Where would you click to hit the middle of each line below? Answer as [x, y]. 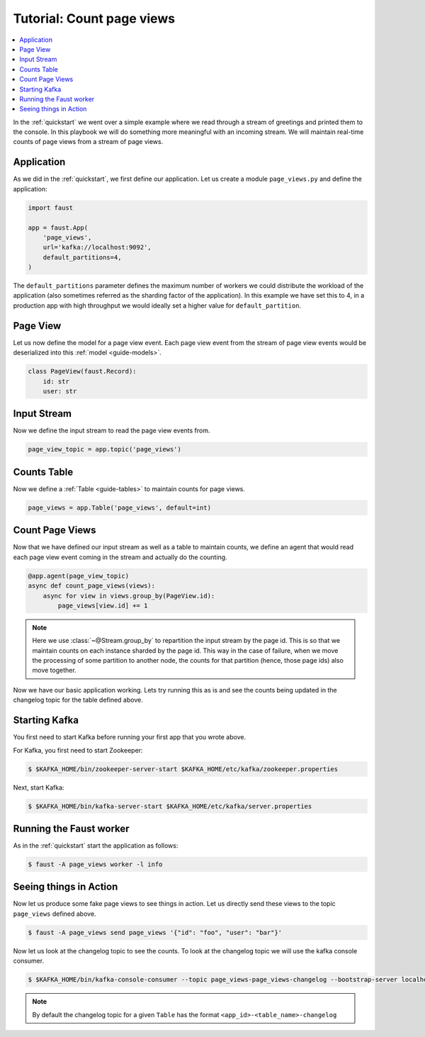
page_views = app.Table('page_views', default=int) [120, 508]
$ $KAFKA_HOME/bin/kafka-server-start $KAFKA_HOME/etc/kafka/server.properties [170, 806]
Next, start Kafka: [39, 787]
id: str [56, 381]
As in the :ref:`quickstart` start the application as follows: [96, 846]
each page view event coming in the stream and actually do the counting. [120, 557]
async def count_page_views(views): [92, 586]
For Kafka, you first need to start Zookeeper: [78, 750]
